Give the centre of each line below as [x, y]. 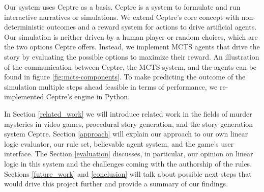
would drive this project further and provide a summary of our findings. [116, 184]
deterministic [24, 27]
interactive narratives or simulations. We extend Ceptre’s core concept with [122, 17]
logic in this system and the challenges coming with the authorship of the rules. [128, 163]
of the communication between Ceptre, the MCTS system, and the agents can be [130, 66]
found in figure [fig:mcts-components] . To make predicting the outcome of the [125, 77]
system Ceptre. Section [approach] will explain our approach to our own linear [126, 134]
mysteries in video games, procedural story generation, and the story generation [129, 124]
